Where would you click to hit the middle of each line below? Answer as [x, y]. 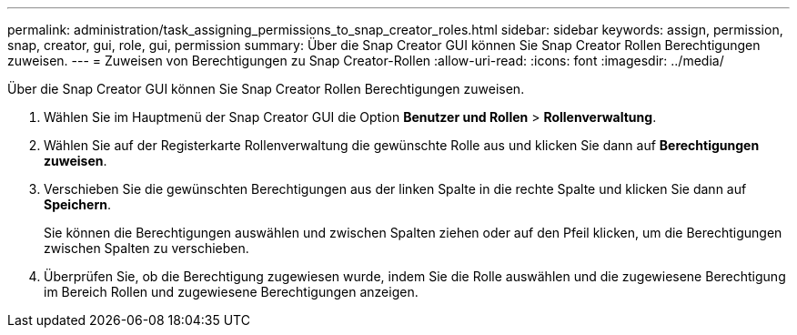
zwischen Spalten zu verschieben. [146, 248]
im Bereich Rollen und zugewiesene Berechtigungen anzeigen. [231, 292]
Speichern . [77, 204]
